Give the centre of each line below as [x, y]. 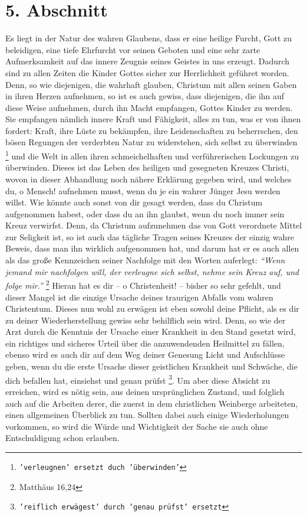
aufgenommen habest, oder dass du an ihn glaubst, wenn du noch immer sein [145, 213]
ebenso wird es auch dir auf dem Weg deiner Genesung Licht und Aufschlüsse [145, 355]
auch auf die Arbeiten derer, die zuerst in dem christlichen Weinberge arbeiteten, [152, 403]
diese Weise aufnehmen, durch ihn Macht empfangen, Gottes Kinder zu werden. [149, 107]
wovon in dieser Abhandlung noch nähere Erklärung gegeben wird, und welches [148, 179]
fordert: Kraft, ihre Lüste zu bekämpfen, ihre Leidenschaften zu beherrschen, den [152, 130]
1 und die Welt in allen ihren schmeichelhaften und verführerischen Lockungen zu [152, 155]
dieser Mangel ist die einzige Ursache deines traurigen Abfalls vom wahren [139, 297]
